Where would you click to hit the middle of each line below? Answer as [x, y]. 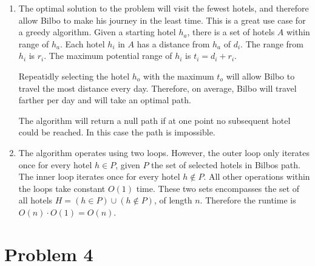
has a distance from [173, 43]
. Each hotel [82, 43]
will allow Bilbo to [260, 76]
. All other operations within [257, 176]
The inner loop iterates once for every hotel [99, 176]
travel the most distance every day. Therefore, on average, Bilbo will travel [157, 88]
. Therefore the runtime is [248, 200]
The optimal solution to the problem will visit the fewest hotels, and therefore [164, 8]
